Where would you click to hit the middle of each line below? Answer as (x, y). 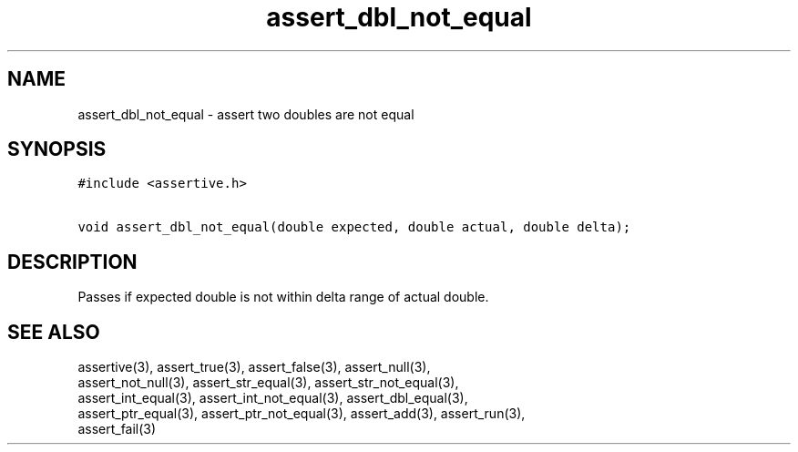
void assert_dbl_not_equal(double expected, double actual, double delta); (354, 227)
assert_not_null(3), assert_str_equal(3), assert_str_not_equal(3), (268, 383)
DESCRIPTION (72, 262)
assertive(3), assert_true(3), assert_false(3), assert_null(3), (254, 367)
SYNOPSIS (57, 149)
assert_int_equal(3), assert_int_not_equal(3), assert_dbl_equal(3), (273, 398)
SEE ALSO (54, 332)
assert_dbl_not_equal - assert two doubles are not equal (246, 114)
